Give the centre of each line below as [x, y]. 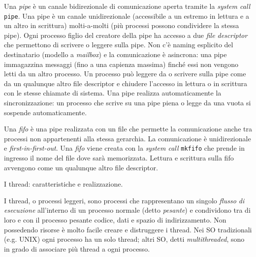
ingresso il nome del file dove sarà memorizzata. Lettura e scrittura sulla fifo [119, 158]
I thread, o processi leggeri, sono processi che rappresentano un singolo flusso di [124, 200]
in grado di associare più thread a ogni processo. [77, 248]
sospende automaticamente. [46, 112]
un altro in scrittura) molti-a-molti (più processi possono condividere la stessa [122, 25]
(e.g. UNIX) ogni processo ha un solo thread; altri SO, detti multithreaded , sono [124, 239]
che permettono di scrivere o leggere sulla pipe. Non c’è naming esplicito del [119, 45]
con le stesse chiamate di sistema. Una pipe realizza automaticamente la [113, 93]
